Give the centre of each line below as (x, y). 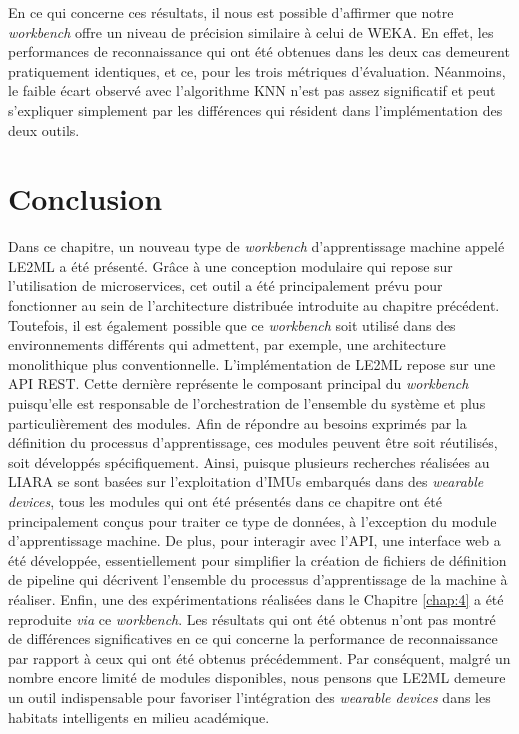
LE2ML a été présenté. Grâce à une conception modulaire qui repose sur (230, 265)
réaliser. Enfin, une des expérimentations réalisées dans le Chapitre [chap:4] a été (256, 598)
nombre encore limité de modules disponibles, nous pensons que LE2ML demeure (257, 677)
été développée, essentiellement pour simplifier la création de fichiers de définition (257, 559)
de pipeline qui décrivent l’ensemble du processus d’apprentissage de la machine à (258, 579)
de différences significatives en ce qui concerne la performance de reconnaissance (253, 638)
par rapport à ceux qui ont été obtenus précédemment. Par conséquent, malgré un (259, 657)
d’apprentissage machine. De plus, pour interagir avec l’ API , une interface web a (254, 540)
